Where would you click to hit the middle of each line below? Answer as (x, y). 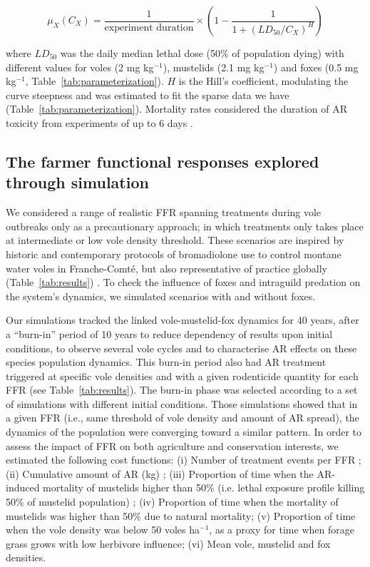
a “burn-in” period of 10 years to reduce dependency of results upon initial (169, 333)
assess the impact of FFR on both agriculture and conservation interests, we (172, 445)
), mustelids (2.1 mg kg (214, 67)
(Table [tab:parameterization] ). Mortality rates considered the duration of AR (176, 109)
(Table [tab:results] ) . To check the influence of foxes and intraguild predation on (183, 282)
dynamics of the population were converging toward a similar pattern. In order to (184, 432)
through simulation (77, 182)
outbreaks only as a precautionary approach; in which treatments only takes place (185, 226)
